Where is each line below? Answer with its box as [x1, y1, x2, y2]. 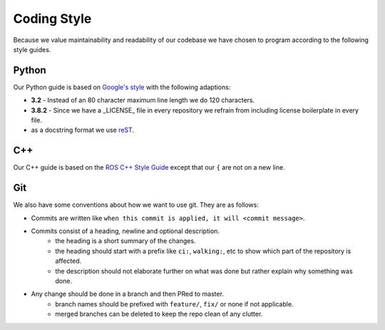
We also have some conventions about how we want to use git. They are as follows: [13, 200, 260, 210]
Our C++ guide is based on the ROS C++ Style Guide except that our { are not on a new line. [13, 163, 285, 172]
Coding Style [13, 11, 92, 26]
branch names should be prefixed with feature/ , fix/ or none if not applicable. [55, 299, 294, 308]
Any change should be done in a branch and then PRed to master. [31, 289, 225, 299]
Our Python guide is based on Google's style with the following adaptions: [13, 83, 231, 91]
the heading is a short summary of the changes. [55, 237, 196, 245]
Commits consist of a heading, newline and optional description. [31, 227, 220, 235]
